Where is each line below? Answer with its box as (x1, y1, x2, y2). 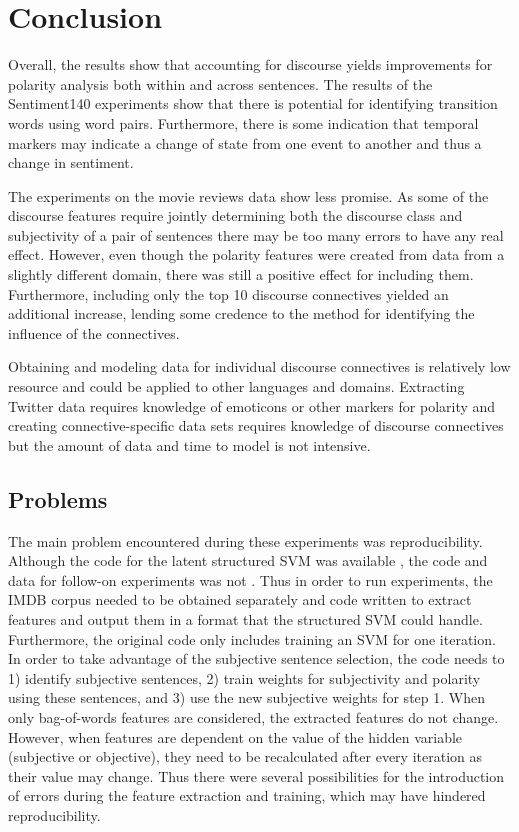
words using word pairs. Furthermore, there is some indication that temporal (8, 112, 479, 133)
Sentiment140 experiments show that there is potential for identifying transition (8, 93, 498, 114)
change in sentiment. (8, 152, 134, 173)
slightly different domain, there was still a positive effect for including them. (8, 264, 474, 285)
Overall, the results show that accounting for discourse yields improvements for (8, 54, 493, 75)
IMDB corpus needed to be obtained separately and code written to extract (8, 589, 472, 610)
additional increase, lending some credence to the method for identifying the (8, 303, 475, 324)
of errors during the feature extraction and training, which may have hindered (8, 785, 486, 806)
